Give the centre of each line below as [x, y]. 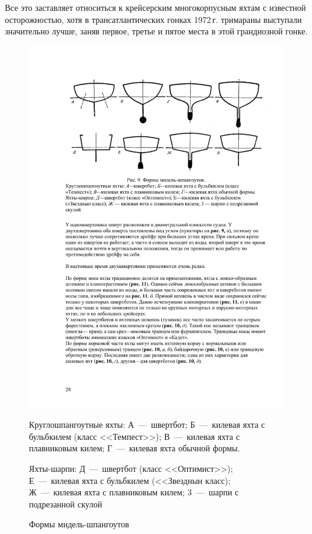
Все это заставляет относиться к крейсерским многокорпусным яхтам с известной [155, 7]
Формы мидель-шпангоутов [79, 524]
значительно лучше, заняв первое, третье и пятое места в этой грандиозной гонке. [156, 31]
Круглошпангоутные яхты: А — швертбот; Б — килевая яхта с [147, 424]
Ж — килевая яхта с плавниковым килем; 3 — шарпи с [134, 492]
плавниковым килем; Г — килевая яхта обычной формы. [135, 448]
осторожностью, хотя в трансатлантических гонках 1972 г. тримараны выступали [154, 19]
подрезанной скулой [66, 504]
